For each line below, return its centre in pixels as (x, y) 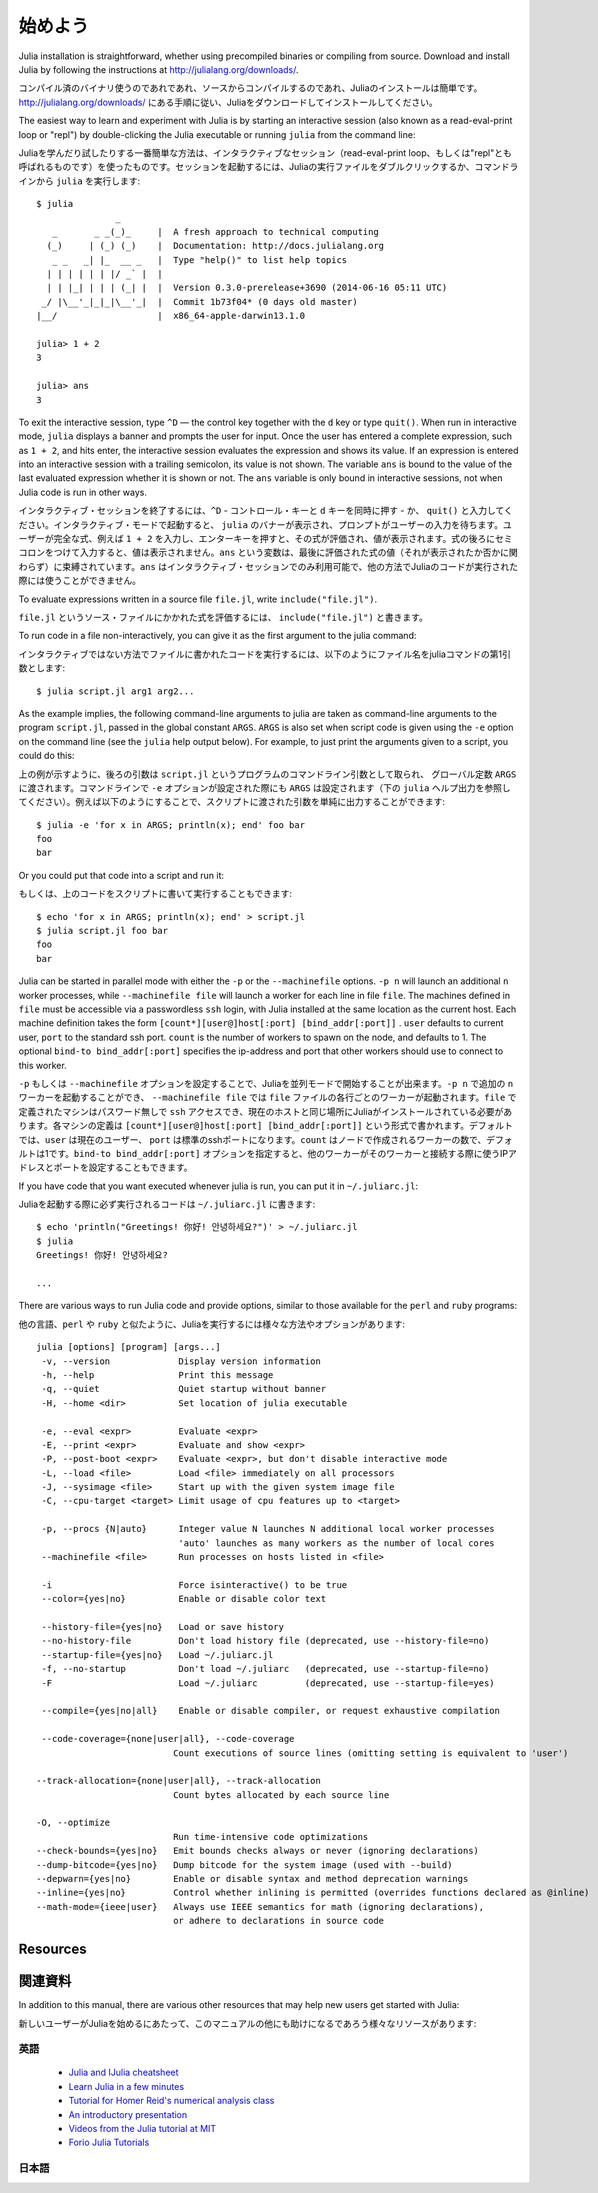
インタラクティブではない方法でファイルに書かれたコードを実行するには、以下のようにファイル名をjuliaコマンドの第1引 (265, 654)
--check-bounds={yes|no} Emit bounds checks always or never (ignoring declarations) (258, 1851)
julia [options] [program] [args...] (129, 1347)
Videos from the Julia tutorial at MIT (142, 2129)
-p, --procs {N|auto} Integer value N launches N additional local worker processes (268, 1529)
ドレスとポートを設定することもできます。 (106, 1167)
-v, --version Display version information (181, 1361)
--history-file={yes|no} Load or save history (163, 1626)
